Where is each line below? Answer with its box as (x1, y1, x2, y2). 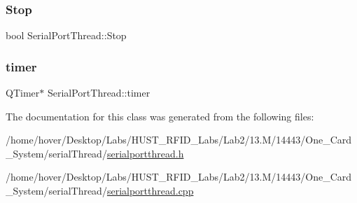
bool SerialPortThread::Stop (6, 28, 127, 43)
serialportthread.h (106, 146, 184, 160)
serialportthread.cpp (106, 183, 194, 197)
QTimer (6, 85, 40, 100)
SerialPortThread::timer (47, 85, 150, 100)
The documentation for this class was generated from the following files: (6, 108, 314, 123)
